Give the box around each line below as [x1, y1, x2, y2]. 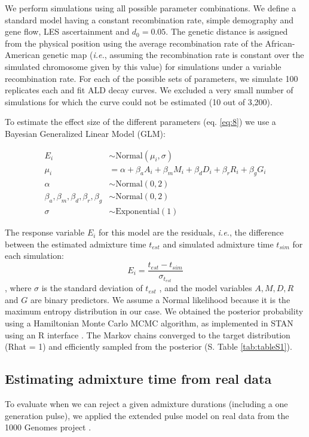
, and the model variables [159, 282, 252, 294]
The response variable [5, 226, 85, 239]
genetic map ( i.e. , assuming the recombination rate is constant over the [42, 48, 304, 61]
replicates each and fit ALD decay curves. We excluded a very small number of [5, 84, 293, 96]
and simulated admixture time [163, 237, 274, 250]
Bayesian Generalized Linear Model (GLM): [5, 127, 166, 139]
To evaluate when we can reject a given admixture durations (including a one [5, 397, 288, 410]
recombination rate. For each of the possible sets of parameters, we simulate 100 [5, 72, 298, 84]
